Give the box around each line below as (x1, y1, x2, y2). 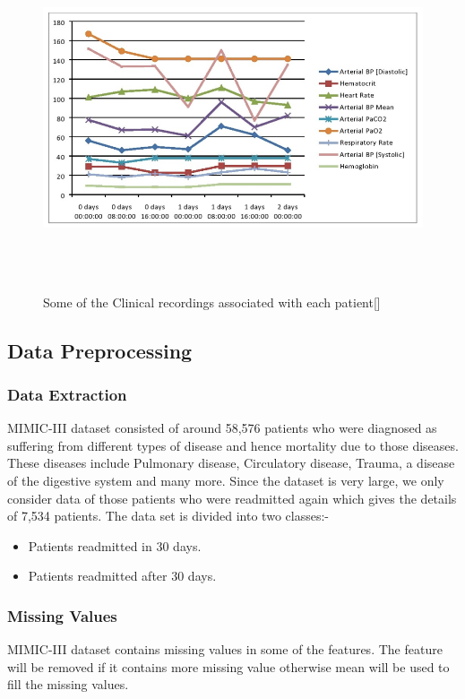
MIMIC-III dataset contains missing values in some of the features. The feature (7, 640, 443, 659)
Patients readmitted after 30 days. (28, 566, 217, 585)
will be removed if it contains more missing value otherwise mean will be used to (7, 657, 450, 676)
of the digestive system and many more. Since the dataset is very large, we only (7, 470, 444, 489)
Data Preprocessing (7, 336, 193, 364)
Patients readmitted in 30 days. (28, 536, 202, 555)
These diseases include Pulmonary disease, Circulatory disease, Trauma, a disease (7, 453, 455, 472)
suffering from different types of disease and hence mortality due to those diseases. (7, 436, 459, 454)
